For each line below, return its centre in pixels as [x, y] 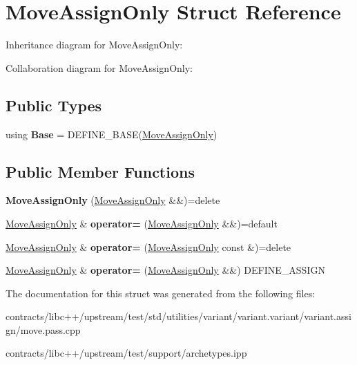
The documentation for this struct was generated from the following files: [161, 293]
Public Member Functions [100, 171]
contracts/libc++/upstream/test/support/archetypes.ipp [126, 353]
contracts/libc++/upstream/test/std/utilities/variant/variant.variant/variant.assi [178, 316]
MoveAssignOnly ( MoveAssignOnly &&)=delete [113, 200]
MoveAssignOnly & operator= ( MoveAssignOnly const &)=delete [148, 246]
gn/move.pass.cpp [43, 329]
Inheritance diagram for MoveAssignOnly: [94, 45]
